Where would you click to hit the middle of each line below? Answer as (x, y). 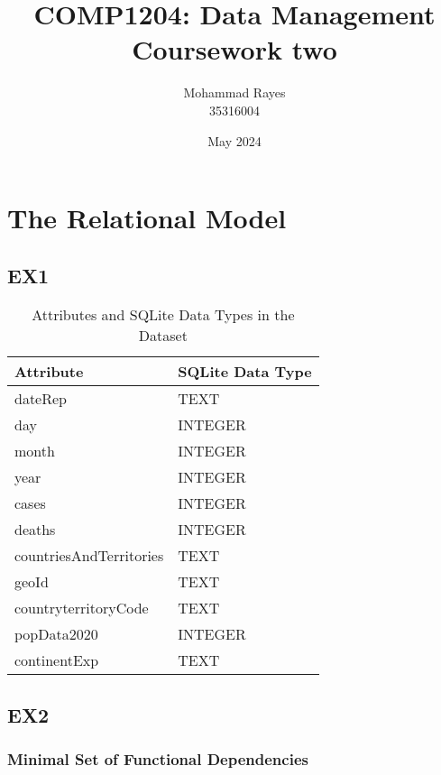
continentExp (57, 660)
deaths (35, 530)
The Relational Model (147, 218)
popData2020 (56, 634)
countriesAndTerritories (89, 556)
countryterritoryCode (82, 608)
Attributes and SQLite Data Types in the (163, 315)
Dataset (163, 336)
